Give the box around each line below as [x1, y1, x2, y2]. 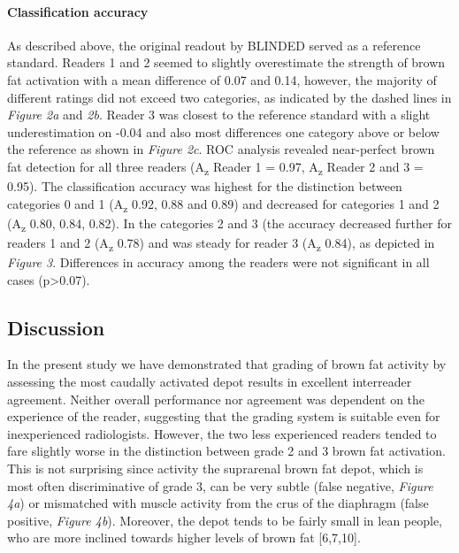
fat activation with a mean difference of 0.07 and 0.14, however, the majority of [7, 70, 437, 88]
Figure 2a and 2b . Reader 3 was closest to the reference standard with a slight [7, 105, 431, 124]
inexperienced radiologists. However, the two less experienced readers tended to [7, 424, 437, 442]
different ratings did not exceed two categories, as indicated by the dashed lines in [7, 88, 452, 106]
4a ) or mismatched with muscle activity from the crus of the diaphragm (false [7, 494, 429, 512]
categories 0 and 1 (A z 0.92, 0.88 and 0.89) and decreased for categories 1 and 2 [7, 194, 440, 215]
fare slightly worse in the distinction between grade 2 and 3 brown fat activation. [7, 442, 446, 460]
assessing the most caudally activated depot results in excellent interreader [7, 373, 412, 391]
